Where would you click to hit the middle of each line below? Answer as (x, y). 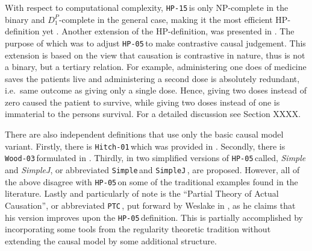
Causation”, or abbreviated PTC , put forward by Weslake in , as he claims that (150, 205)
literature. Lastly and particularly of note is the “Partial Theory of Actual (142, 193)
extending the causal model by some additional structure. (111, 240)
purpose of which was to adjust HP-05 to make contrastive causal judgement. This (155, 43)
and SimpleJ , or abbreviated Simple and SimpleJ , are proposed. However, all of (152, 169)
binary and (25, 19)
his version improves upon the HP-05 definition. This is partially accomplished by (154, 217)
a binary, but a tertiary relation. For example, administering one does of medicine (156, 67)
